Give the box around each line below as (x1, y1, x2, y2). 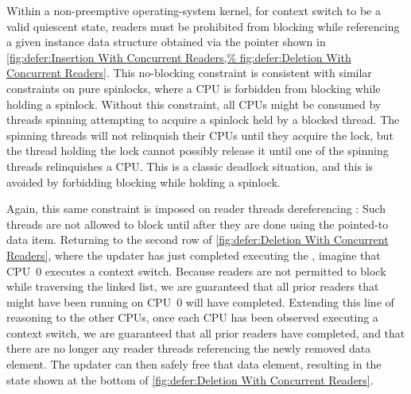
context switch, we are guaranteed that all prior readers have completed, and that (6, 324, 405, 341)
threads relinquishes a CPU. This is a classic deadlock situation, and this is (6, 157, 374, 174)
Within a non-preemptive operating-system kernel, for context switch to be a (6, 2, 381, 18)
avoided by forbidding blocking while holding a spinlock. (6, 173, 281, 190)
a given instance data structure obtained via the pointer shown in (6, 33, 326, 50)
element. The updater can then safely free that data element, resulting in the (6, 356, 382, 373)
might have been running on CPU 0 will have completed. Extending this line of (6, 293, 394, 310)
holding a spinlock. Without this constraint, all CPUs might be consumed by (6, 95, 382, 112)
